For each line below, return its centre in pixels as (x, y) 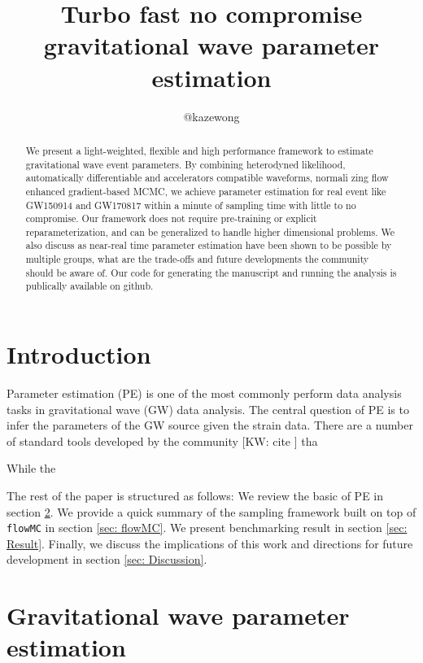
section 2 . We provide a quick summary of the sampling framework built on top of (211, 511)
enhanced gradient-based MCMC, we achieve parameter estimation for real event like (206, 191)
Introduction (79, 354)
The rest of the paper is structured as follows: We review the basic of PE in (195, 496)
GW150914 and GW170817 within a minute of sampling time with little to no (191, 205)
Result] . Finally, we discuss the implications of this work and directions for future (210, 543)
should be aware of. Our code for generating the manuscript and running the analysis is (211, 272)
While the (31, 468)
